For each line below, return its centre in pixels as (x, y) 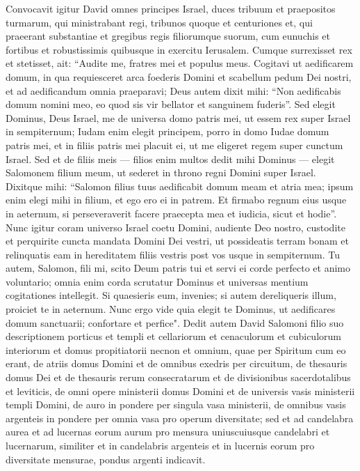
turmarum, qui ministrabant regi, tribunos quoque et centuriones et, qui (159, 22)
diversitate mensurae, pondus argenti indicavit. (106, 459)
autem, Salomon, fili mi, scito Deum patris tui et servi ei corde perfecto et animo (178, 268)
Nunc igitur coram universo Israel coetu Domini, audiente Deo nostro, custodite (175, 227)
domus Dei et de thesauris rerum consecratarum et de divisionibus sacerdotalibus (178, 377)
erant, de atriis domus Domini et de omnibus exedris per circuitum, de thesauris (177, 363)
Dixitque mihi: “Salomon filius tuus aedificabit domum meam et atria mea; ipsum (180, 186)
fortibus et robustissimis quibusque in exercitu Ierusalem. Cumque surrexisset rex (179, 49)
